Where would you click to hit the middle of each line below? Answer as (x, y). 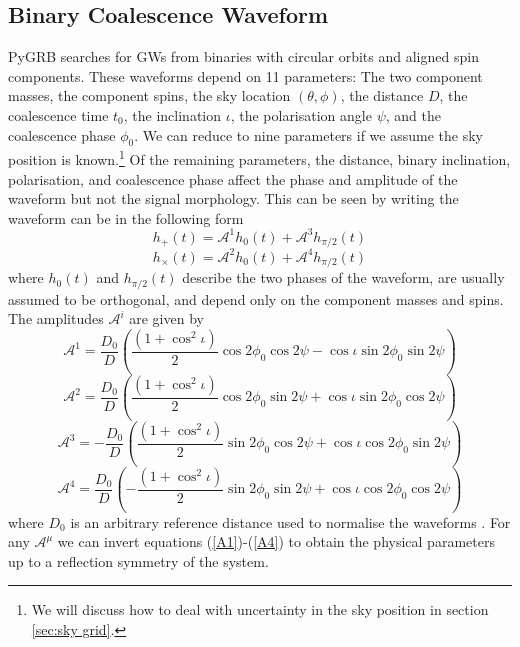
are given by (166, 318)
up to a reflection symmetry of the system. (138, 560)
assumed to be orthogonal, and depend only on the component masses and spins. (256, 298)
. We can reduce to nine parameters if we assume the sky (308, 134)
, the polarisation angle (301, 114)
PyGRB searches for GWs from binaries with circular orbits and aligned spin (243, 56)
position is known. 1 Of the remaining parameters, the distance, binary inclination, (259, 158)
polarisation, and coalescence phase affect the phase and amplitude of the (233, 178)
